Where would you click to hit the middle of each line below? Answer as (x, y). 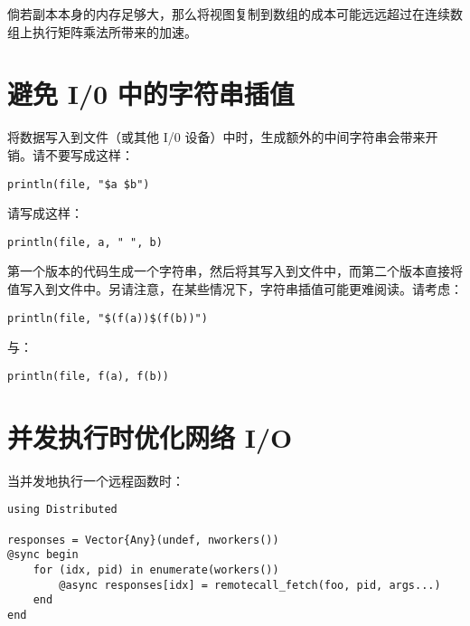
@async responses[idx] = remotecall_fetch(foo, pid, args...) (250, 585)
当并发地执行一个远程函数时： (96, 480)
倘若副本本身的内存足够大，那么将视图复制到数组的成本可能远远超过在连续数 (235, 14)
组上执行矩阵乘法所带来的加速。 (102, 31)
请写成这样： (45, 213)
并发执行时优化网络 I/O (150, 436)
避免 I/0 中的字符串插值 (151, 94)
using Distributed (62, 510)
